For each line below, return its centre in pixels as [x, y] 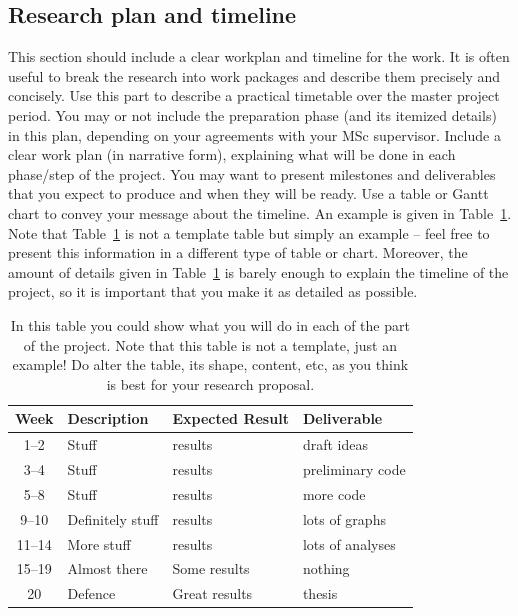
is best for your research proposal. [210, 383]
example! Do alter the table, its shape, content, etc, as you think [210, 364]
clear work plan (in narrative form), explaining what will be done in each [232, 154]
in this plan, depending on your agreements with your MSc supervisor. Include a [254, 134]
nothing [326, 568]
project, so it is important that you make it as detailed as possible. [213, 291]
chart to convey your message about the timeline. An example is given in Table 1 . [260, 212]
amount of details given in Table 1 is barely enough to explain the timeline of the [258, 271]
